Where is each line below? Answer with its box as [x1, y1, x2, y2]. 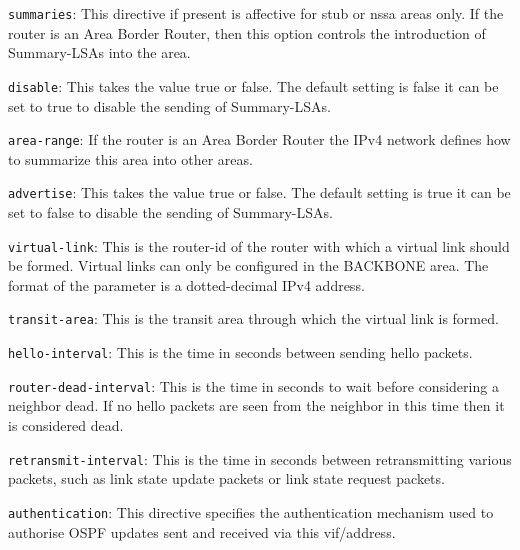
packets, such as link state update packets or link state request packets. [8, 468, 445, 489]
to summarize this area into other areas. [8, 148, 253, 169]
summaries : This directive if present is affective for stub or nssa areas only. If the [8, 3, 504, 23]
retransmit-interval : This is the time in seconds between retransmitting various [8, 448, 512, 469]
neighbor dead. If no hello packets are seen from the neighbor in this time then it [8, 395, 505, 416]
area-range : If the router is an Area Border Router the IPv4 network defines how [8, 129, 511, 150]
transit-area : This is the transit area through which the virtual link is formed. [8, 308, 499, 329]
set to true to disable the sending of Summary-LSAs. [8, 95, 331, 116]
